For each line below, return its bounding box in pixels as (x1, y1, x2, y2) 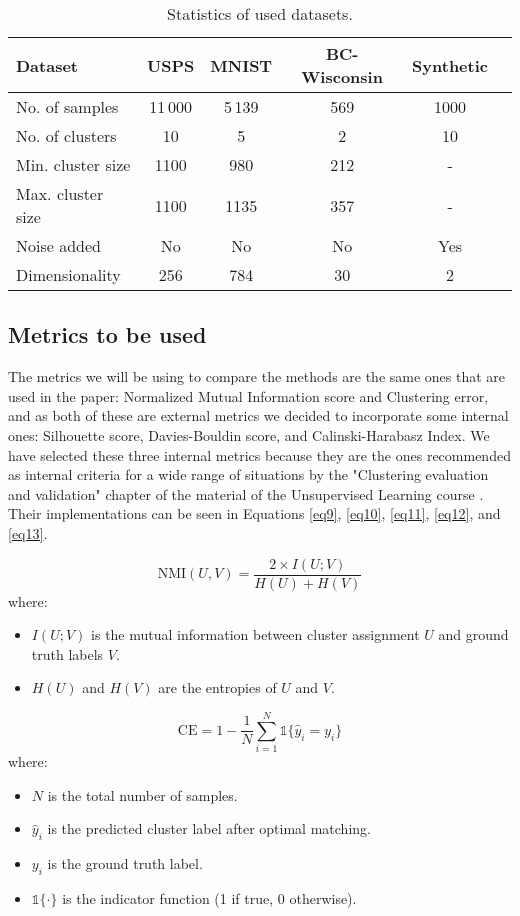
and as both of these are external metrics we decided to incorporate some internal (8, 405, 509, 426)
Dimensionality (16, 263, 121, 286)
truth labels (31, 643, 104, 664)
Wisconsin (301, 65, 383, 88)
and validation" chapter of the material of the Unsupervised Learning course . (8, 483, 484, 504)
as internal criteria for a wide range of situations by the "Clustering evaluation (8, 464, 489, 485)
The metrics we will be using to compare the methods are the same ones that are (8, 366, 506, 387)
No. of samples (16, 95, 119, 118)
